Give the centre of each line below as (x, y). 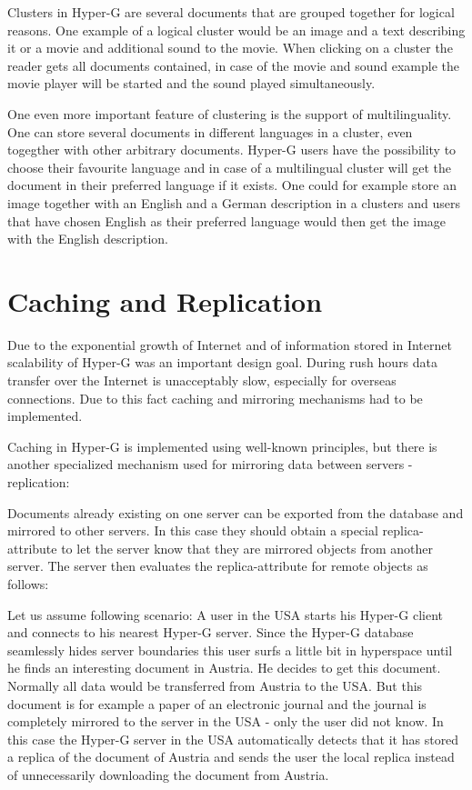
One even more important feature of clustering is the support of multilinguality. (230, 113)
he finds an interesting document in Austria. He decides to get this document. (224, 668)
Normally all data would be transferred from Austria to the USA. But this (215, 685)
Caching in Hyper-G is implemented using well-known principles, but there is (222, 446)
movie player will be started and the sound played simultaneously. (191, 83)
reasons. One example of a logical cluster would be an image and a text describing (236, 30)
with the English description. (88, 239)
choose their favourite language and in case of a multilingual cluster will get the (230, 167)
